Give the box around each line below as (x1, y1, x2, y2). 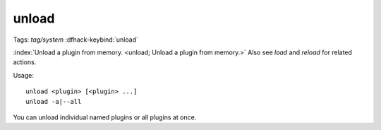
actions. (13, 58, 37, 66)
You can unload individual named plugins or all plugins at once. (13, 113, 197, 122)
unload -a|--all (25, 97, 82, 105)
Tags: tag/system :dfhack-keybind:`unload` (13, 35, 139, 44)
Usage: (13, 71, 35, 79)
